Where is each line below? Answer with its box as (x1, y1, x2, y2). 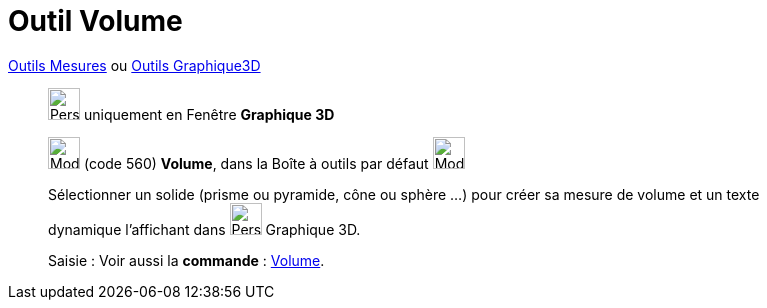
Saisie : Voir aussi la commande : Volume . (48, 251, 325, 269)
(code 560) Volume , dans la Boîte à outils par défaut (83, 154, 429, 172)
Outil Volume (8, 4, 183, 38)
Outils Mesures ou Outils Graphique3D (8, 56, 261, 74)
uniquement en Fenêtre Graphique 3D (83, 105, 335, 123)
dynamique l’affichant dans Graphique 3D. (48, 220, 361, 238)
